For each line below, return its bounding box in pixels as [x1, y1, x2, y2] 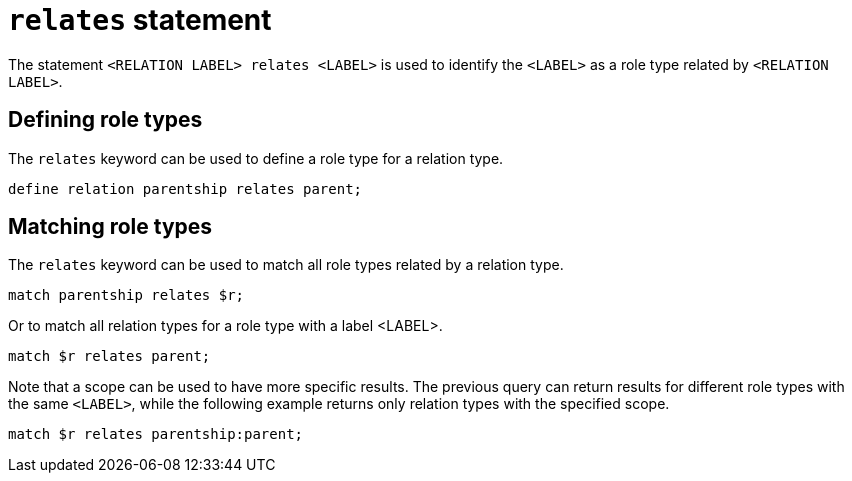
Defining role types [8, 107, 203, 133]
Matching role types [8, 214, 213, 240]
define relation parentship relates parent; [8, 180, 363, 197]
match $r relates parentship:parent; [8, 426, 304, 443]
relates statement [8, 3, 272, 37]
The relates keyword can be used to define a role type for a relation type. [8, 149, 504, 167]
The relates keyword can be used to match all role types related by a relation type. [8, 256, 564, 274]
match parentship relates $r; [8, 287, 245, 304]
